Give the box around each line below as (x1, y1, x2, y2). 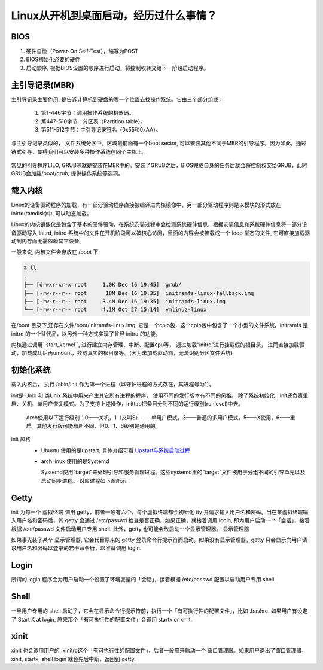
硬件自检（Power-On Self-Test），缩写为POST (26, 48, 139, 55)
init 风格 (11, 435, 31, 443)
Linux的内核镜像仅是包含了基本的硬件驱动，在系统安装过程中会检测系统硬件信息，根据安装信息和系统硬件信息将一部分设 (11, 221, 307, 228)
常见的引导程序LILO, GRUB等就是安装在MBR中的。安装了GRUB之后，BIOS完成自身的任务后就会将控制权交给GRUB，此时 (11, 162, 307, 169)
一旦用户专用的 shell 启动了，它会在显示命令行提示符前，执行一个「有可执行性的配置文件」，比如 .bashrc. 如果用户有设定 (11, 607, 308, 614)
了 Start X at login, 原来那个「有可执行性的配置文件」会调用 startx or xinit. (11, 616, 193, 623)
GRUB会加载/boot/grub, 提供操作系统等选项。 (11, 170, 124, 177)
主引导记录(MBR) (11, 80, 75, 90)
